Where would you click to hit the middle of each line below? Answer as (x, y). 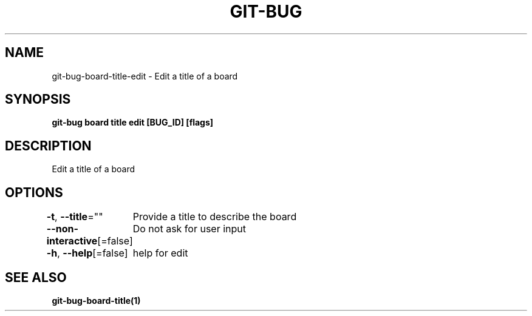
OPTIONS (34, 192)
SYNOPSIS (38, 99)
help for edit (160, 253)
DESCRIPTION (48, 146)
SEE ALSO (36, 277)
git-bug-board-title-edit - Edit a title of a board (145, 76)
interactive (72, 241)
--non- (62, 229)
